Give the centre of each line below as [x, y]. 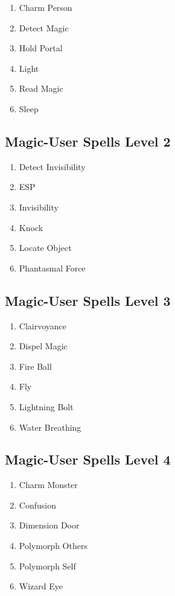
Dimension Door [49, 525]
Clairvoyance [43, 325]
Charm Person [46, 7]
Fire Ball [35, 366]
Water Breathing [50, 427]
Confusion [37, 505]
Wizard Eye [41, 586]
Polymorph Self [47, 566]
